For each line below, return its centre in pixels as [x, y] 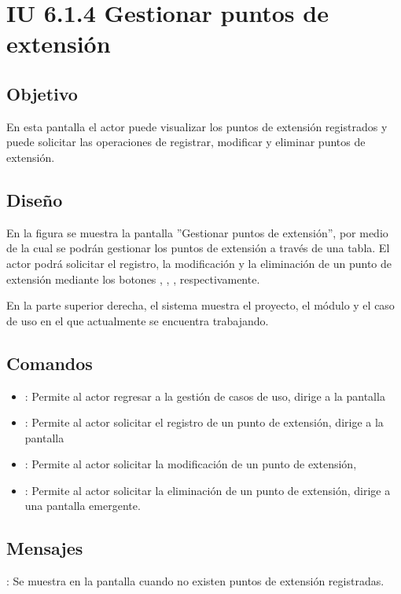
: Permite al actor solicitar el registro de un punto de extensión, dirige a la [204, 422]
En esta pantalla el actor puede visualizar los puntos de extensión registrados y [197, 126]
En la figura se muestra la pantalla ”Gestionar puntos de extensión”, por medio [197, 232]
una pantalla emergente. [83, 506]
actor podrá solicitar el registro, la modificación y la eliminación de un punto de [199, 263]
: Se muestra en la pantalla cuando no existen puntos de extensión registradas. [195, 581]
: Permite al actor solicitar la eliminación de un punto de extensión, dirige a [208, 490]
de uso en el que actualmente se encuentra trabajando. [138, 320]
